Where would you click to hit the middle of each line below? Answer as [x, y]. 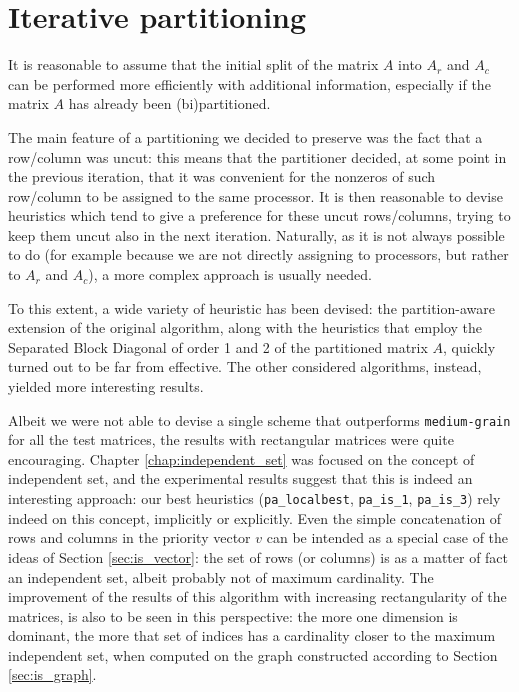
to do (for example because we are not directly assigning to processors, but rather [258, 254]
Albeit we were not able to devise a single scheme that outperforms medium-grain [259, 419]
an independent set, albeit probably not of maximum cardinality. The [221, 576]
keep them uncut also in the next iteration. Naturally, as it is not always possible [256, 234]
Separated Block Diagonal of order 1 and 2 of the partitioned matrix [218, 346]
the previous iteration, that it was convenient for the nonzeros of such [222, 176]
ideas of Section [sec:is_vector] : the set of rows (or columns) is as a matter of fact [258, 556]
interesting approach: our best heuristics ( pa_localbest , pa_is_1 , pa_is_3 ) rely [254, 498]
